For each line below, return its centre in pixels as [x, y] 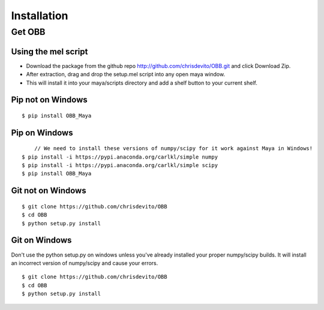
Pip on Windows [42, 132]
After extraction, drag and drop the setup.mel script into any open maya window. [125, 74]
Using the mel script [49, 51]
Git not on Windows [49, 191]
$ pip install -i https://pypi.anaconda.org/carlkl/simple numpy [120, 157]
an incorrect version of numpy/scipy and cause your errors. [85, 263]
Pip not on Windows [49, 100]
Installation [40, 16]
